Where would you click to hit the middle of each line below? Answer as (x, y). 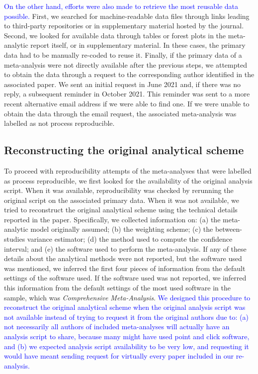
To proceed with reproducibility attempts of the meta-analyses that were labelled (128, 170)
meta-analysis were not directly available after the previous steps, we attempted (126, 64)
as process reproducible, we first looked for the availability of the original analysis (128, 180)
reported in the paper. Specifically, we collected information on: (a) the (112, 219)
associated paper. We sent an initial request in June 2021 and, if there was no (122, 84)
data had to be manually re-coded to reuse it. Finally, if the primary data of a (123, 54)
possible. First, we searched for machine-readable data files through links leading (127, 16)
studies (15, 239)
